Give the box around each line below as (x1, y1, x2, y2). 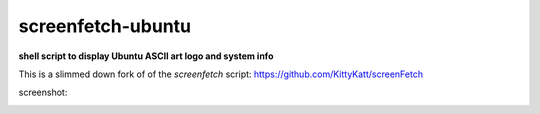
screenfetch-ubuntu (18, 15, 192, 37)
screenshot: (18, 86, 68, 99)
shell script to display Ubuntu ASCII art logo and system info (18, 50, 274, 62)
